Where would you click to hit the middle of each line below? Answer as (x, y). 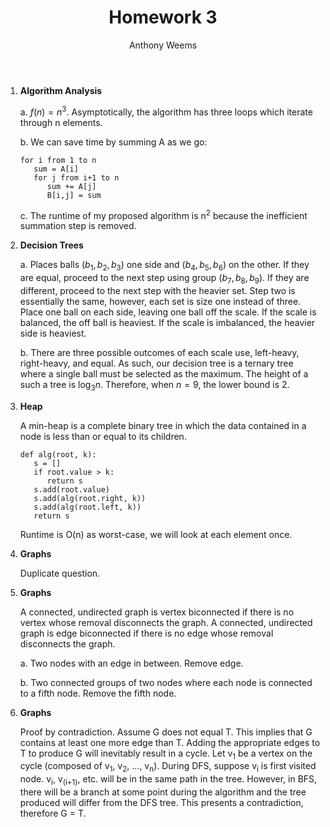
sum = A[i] (56, 169)
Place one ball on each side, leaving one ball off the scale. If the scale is (168, 312)
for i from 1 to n (58, 160)
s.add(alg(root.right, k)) (90, 498)
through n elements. (61, 122)
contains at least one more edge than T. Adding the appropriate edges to (170, 742)
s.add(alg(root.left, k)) (87, 507)
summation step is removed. (78, 226)
